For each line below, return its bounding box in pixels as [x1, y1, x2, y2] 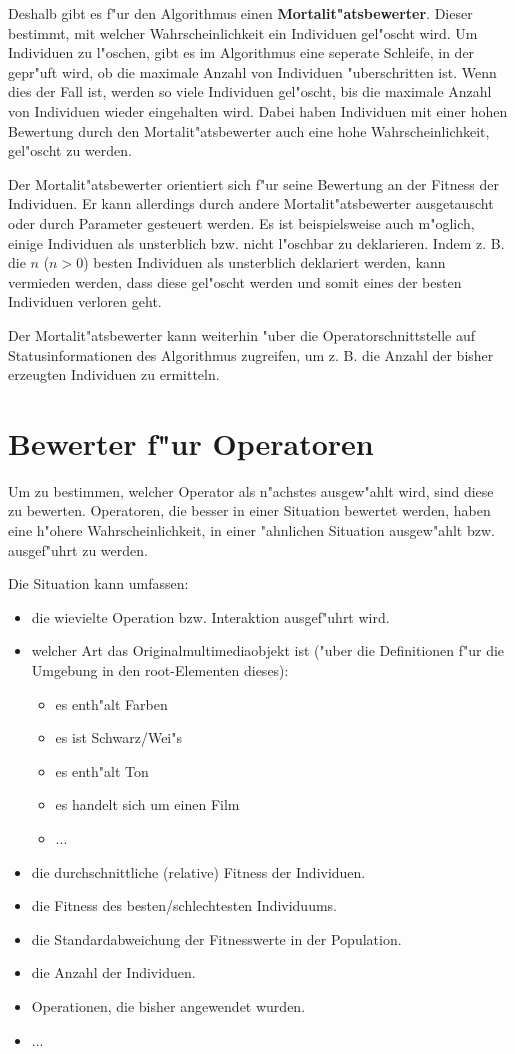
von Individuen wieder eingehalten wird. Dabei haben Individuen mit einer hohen [8, 100, 508, 121]
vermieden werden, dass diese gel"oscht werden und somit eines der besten [8, 271, 462, 292]
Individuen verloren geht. [8, 291, 162, 312]
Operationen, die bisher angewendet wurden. [31, 995, 306, 1016]
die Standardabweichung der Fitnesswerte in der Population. [31, 928, 402, 949]
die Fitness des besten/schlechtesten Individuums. [31, 895, 338, 916]
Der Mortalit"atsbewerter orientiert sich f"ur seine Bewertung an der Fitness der [8, 173, 499, 194]
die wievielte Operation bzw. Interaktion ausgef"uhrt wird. [31, 606, 390, 627]
